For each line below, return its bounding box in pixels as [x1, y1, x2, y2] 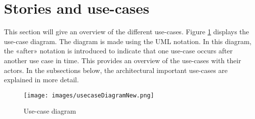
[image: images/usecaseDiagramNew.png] [24, 92, 154, 99]
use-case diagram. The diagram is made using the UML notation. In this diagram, [4, 36, 252, 46]
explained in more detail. [4, 74, 79, 85]
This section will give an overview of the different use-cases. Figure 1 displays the [4, 26, 249, 37]
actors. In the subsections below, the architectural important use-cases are [4, 65, 228, 75]
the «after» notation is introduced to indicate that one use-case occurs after [4, 46, 233, 56]
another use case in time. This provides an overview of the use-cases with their [4, 55, 241, 65]
